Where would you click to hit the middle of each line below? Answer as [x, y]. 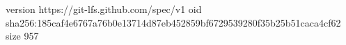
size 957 [22, 36]
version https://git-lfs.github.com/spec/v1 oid [104, 9]
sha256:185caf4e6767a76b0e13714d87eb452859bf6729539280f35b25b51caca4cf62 [173, 22]
